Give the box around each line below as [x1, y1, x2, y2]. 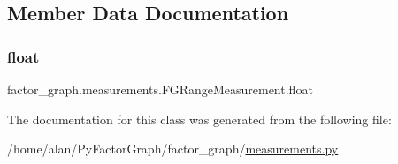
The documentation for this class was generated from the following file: [7, 109, 392, 128]
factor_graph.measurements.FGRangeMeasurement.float [7, 80, 313, 98]
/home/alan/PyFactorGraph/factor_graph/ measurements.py [7, 139, 339, 158]
